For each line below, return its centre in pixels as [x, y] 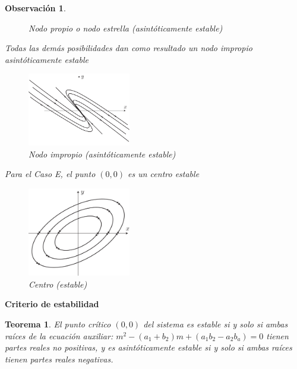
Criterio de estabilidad [52, 304]
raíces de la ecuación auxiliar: [59, 335]
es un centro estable [164, 174]
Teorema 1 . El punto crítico [58, 324]
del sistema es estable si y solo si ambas [216, 324]
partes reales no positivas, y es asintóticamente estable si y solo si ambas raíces [148, 347]
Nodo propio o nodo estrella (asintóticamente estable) [126, 28]
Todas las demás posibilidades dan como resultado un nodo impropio [129, 48]
